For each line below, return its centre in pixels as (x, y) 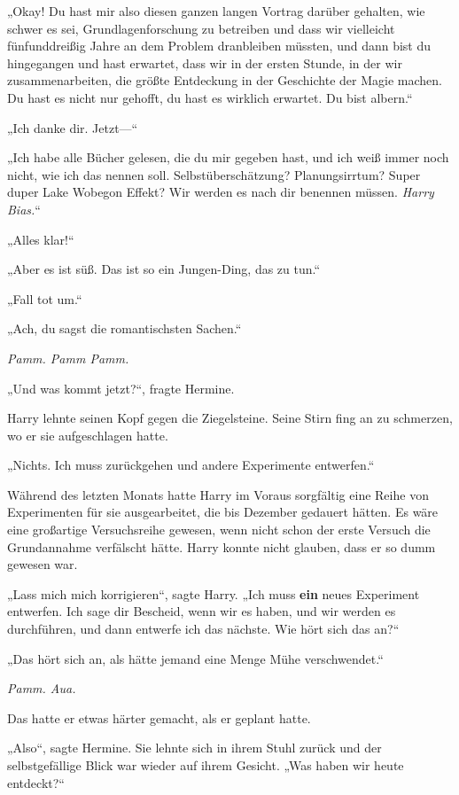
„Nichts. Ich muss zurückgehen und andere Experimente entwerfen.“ (191, 465)
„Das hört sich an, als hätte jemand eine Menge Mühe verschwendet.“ (195, 658)
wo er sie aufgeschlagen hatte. (88, 435)
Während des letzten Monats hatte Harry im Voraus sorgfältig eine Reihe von (218, 494)
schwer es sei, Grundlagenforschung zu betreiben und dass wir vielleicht (201, 28)
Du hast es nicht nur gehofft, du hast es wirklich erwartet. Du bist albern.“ (210, 97)
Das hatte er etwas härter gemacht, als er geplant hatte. (159, 717)
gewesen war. (43, 564)
